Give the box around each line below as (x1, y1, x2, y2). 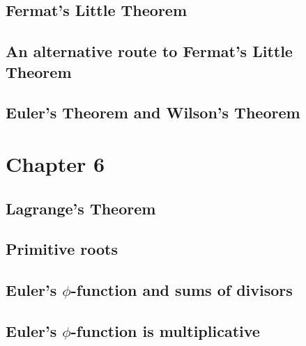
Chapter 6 (6, 149, 105, 178)
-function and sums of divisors (70, 279, 293, 301)
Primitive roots (6, 238, 118, 260)
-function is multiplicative (70, 320, 260, 341)
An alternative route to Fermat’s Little (6, 40, 293, 62)
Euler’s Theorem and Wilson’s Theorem (6, 102, 300, 123)
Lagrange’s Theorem (6, 197, 156, 219)
